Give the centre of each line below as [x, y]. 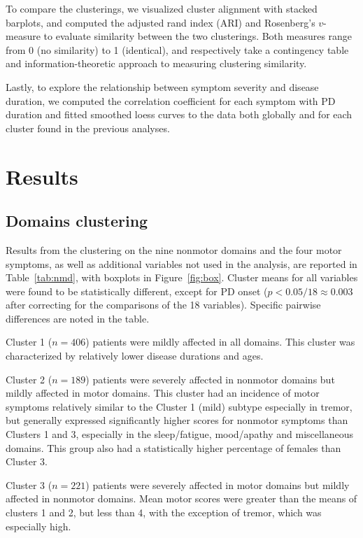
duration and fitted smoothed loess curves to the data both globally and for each [179, 114]
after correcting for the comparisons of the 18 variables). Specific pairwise [163, 305]
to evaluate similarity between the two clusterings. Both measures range [198, 36]
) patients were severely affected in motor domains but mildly [218, 484]
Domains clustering [77, 221]
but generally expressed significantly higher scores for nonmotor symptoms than [177, 420]
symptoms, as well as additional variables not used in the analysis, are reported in [181, 263]
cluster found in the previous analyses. [88, 128]
